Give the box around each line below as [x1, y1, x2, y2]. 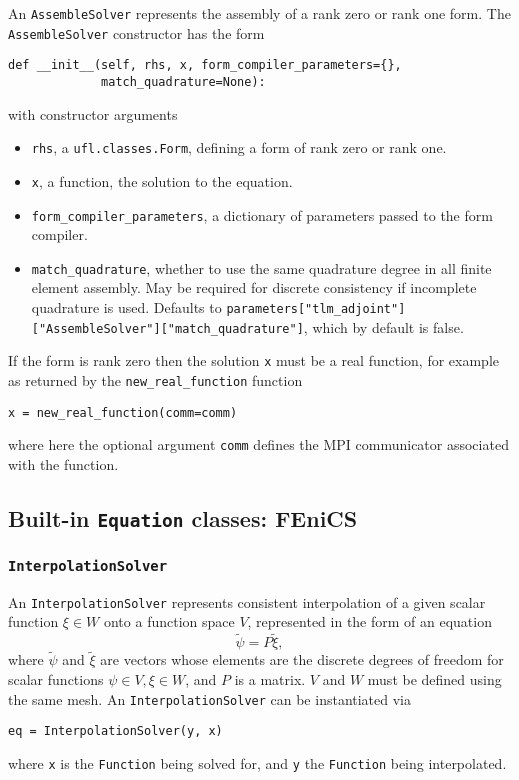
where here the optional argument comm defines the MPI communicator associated [8, 434, 509, 455]
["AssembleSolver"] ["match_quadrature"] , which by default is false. [31, 316, 464, 337]
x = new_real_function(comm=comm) [8, 405, 238, 420]
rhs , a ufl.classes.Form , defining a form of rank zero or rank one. [31, 137, 447, 158]
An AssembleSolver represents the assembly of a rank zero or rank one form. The [8, 3, 511, 23]
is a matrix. [234, 668, 306, 689]
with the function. [8, 453, 119, 474]
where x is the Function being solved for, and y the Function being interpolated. [8, 752, 507, 773]
